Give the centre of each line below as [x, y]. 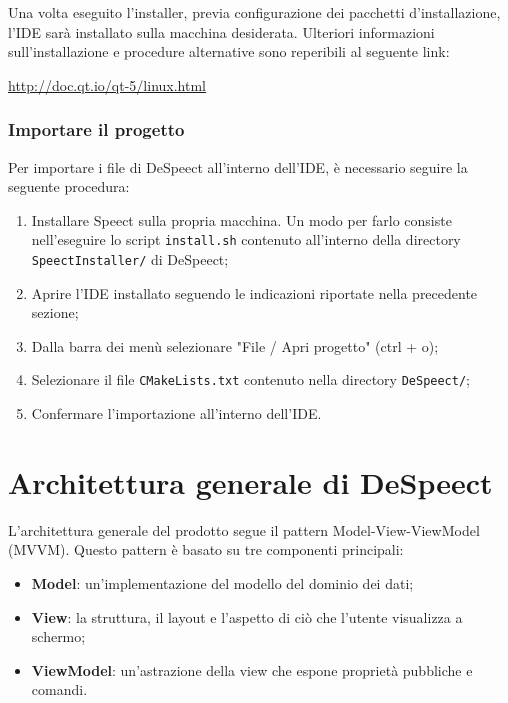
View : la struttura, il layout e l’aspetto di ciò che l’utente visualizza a [247, 616]
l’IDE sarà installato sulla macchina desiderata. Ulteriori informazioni [221, 31]
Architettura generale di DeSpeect [250, 481]
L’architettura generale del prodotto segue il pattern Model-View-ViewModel [244, 529]
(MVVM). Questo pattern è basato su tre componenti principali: [206, 549]
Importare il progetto [96, 129]
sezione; [55, 312]
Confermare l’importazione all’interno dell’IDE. [176, 413]
